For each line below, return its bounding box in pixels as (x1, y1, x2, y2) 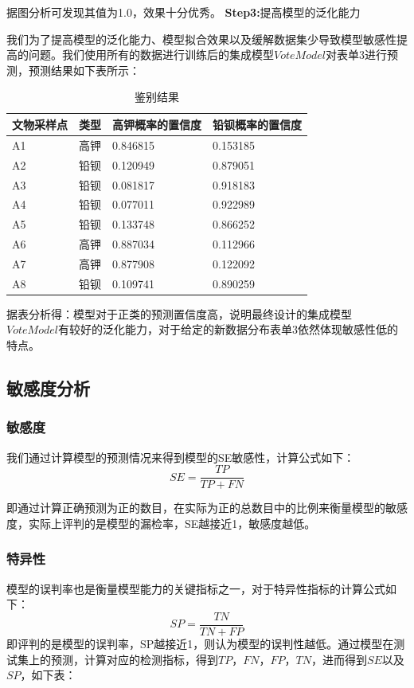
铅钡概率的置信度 (213, 115, 302, 132)
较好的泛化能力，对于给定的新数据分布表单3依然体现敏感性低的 (68, 321, 398, 338)
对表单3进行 (325, 46, 387, 63)
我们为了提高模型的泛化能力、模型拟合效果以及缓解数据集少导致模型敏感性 (6, 30, 396, 47)
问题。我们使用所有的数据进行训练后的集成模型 (28, 46, 274, 63)
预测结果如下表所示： (28, 61, 140, 78)
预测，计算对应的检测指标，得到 (50, 651, 218, 667)
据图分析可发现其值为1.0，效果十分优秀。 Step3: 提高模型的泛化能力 (6, 4, 361, 20)
